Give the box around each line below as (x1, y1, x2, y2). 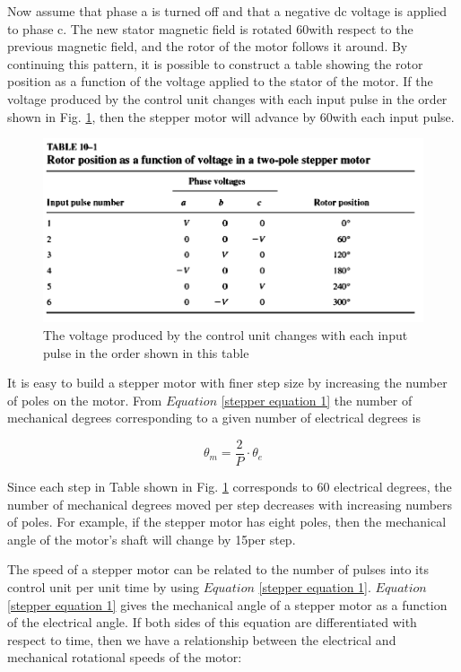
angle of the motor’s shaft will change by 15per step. (7, 529, 296, 548)
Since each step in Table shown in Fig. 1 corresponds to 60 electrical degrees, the (7, 477, 452, 496)
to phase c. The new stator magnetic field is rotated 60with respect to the (7, 19, 413, 38)
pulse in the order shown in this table (43, 343, 249, 362)
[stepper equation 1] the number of (221, 390, 413, 409)
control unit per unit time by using (7, 578, 200, 597)
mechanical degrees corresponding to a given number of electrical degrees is (7, 408, 421, 427)
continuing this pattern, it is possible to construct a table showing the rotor (7, 54, 423, 73)
